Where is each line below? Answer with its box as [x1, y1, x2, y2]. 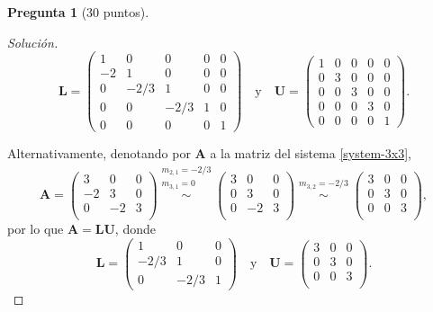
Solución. [7, 32, 59, 51]
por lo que [7, 219, 64, 238]
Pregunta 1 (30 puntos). [7, 3, 149, 21]
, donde [114, 219, 156, 238]
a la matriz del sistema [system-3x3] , [210, 144, 411, 163]
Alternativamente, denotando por [7, 144, 191, 163]
